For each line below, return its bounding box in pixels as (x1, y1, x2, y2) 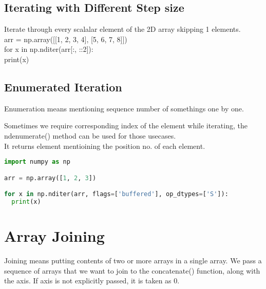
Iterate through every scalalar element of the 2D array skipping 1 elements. (4, 24, 241, 34)
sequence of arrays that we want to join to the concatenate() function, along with (4, 265, 260, 276)
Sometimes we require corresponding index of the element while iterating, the (4, 120, 248, 131)
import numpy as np (4, 158, 70, 166)
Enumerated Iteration (4, 79, 122, 94)
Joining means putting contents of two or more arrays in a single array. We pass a (4, 255, 262, 266)
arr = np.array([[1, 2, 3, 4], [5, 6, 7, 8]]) (4, 33, 127, 44)
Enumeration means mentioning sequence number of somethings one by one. (4, 103, 244, 113)
